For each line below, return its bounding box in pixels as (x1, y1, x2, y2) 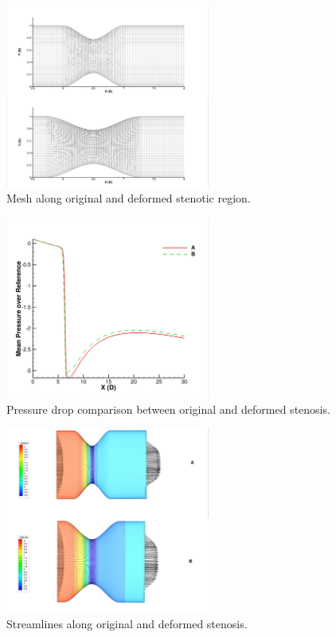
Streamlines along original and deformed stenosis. (6, 615, 248, 631)
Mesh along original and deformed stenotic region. (6, 190, 251, 206)
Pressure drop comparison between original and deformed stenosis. (6, 400, 330, 417)
